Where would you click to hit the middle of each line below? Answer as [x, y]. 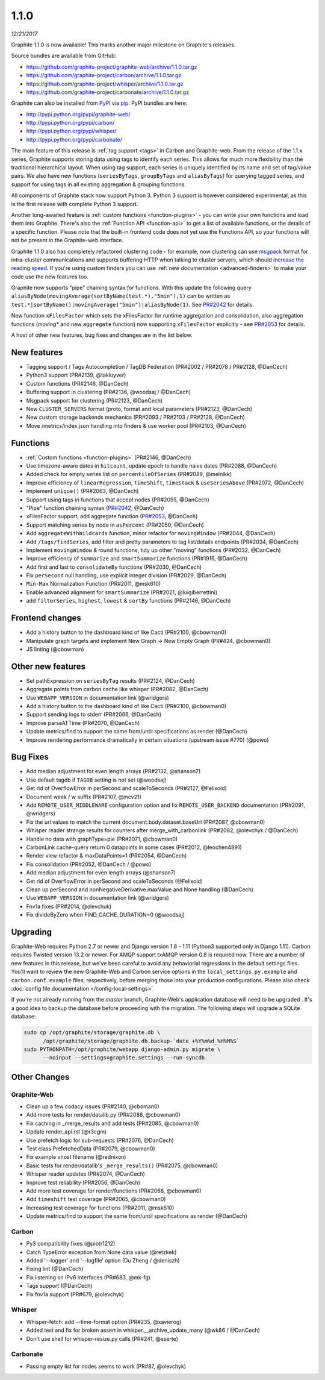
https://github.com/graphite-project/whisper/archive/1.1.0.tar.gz [105, 84]
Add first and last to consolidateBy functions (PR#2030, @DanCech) [114, 567]
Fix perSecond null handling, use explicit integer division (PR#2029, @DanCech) [126, 576]
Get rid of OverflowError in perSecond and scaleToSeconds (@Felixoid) [115, 881]
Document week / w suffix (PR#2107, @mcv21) [84, 797]
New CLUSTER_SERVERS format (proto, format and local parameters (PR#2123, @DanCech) [139, 409]
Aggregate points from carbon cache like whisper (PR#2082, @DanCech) [117, 689]
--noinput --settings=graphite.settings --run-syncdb [124, 1058]
